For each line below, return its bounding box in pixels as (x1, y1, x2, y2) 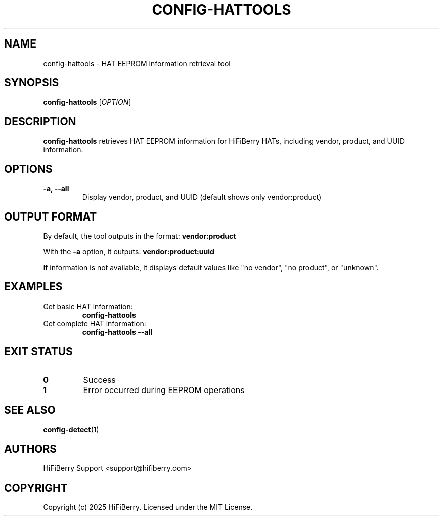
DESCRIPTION (4, 115, 76, 128)
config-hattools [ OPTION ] (43, 98, 131, 107)
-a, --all (43, 184, 69, 193)
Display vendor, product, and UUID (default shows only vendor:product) (82, 193, 322, 202)
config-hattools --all (82, 327, 152, 336)
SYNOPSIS (4, 76, 59, 90)
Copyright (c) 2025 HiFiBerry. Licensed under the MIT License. (43, 503, 253, 512)
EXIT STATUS (4, 345, 73, 358)
